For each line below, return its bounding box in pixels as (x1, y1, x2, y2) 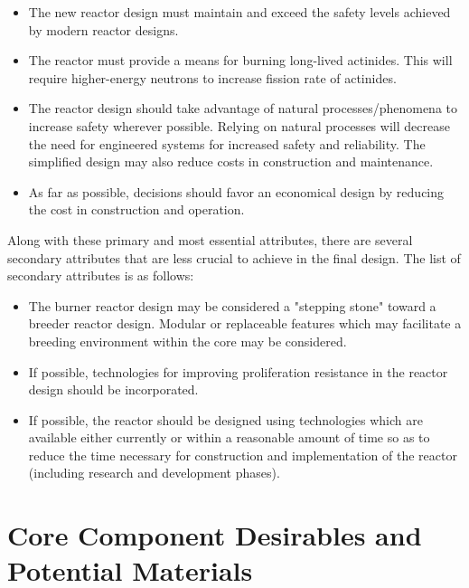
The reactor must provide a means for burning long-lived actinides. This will (28, 51, 453, 70)
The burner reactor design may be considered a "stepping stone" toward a (28, 296, 436, 315)
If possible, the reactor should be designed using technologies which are (28, 410, 423, 429)
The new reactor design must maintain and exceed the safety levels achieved (28, 3, 451, 21)
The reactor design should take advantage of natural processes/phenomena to (28, 99, 457, 118)
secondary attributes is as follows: (7, 266, 194, 285)
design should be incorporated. (28, 380, 199, 399)
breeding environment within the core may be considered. (28, 331, 347, 350)
